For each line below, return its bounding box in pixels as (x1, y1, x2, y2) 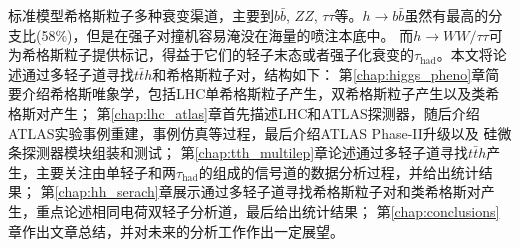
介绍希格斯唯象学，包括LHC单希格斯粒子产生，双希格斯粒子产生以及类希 (21, 83, 500, 104)
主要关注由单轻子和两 (35, 161, 176, 182)
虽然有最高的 (404, 5, 489, 25)
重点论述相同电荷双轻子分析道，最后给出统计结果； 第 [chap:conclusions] (35, 200, 500, 221)
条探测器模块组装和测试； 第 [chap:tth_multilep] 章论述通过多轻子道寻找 (8, 142, 469, 163)
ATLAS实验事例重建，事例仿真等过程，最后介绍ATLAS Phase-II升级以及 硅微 (8, 122, 512, 143)
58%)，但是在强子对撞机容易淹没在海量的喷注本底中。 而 (41, 24, 414, 45)
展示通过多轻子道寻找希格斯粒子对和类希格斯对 (172, 181, 481, 202)
